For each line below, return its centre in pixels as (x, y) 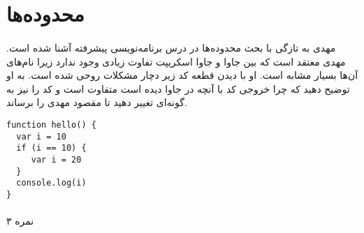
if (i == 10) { (51, 148)
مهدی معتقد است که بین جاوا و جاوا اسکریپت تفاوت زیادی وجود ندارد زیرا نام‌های (176, 61)
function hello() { (51, 125)
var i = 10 (41, 136)
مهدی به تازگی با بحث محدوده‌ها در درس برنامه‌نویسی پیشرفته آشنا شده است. (171, 47)
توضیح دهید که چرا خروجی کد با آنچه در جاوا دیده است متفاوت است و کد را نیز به (178, 88)
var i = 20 (56, 159)
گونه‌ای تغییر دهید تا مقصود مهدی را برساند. (97, 102)
